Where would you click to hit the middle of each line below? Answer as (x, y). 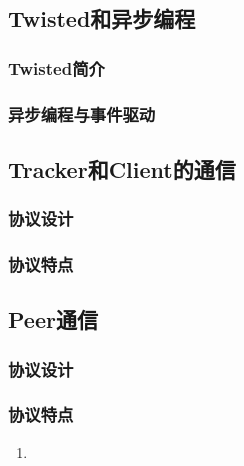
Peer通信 (53, 319)
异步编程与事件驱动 (82, 113)
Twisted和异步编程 (102, 18)
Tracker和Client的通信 (122, 168)
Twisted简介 (56, 67)
